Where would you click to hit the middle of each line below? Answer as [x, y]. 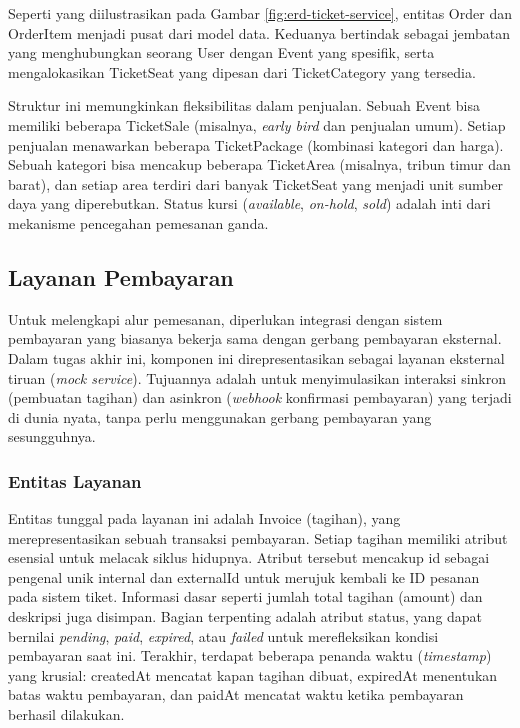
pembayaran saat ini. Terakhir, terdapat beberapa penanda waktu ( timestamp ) [250, 655]
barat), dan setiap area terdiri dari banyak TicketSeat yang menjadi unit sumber [256, 183]
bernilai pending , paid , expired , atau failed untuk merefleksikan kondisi [223, 635]
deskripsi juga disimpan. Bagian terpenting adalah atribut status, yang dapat [245, 616]
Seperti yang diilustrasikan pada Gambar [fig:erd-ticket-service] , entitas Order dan [260, 13]
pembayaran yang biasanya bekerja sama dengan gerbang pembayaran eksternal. [255, 338]
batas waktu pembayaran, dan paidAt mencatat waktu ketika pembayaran [236, 694]
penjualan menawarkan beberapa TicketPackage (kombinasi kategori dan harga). [256, 144]
